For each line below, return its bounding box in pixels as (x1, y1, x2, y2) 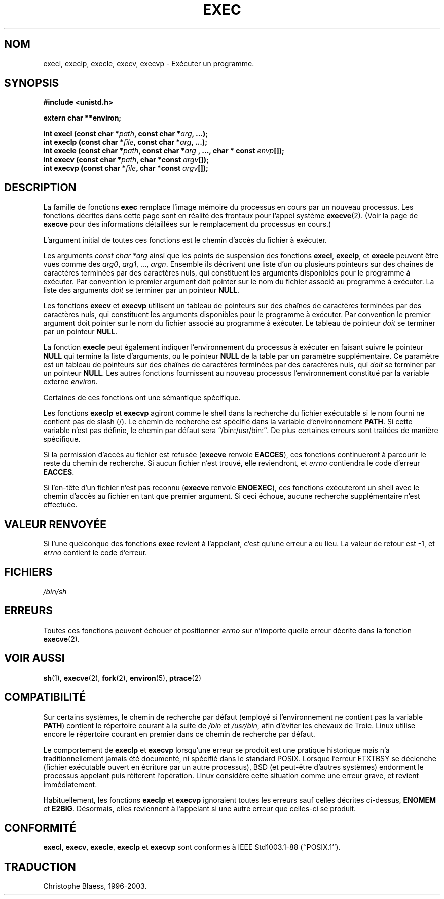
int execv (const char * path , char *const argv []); (43, 155, 209, 164)
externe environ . (43, 377, 98, 386)
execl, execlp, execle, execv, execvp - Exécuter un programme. (43, 59, 254, 68)
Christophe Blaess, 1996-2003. (43, 882, 147, 891)
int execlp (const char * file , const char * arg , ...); (43, 138, 208, 147)
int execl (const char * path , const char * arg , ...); (43, 129, 208, 138)
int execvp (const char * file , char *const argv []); (43, 164, 208, 173)
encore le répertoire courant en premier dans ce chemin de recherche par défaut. (43, 729, 315, 738)
